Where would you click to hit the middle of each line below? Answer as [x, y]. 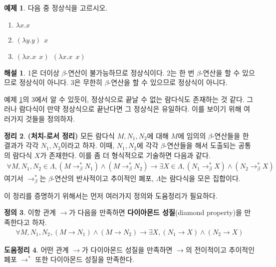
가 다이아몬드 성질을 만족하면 [127, 249]
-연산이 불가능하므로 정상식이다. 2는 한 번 [130, 72]
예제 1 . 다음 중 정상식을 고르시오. [56, 7]
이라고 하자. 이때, [88, 145]
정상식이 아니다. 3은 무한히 [61, 82]
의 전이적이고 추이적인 [220, 249]
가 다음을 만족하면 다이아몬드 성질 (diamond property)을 [155, 212]
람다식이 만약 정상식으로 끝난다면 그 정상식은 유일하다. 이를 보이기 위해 [130, 109]
